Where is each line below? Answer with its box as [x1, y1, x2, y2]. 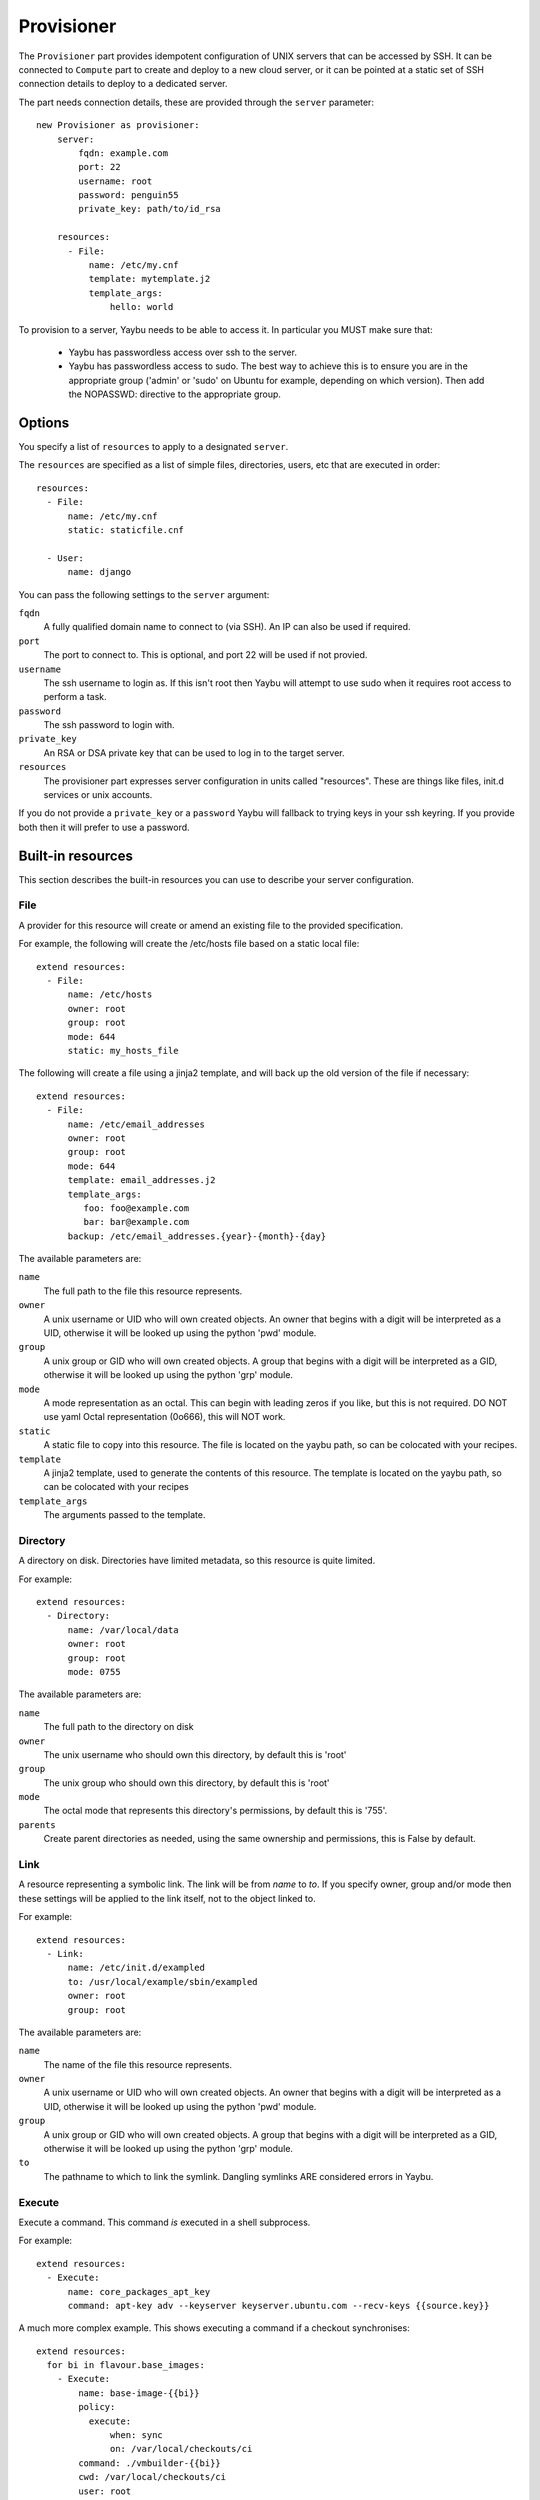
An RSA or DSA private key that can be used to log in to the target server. [43, 746, 345, 759]
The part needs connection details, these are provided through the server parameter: [18, 96, 375, 108]
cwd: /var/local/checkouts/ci [78, 2471, 227, 2483]
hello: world [110, 301, 174, 313]
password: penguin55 [78, 190, 179, 201]
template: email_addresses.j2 [67, 1175, 216, 1186]
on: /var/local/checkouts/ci [110, 2443, 253, 2455]
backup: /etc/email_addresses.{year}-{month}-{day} [67, 1230, 327, 1242]
